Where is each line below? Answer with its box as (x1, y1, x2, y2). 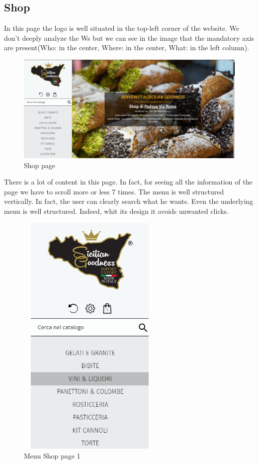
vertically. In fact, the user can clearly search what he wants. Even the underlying (4, 196, 254, 206)
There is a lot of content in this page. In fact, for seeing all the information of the (4, 177, 253, 187)
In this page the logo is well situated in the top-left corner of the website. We (4, 23, 239, 33)
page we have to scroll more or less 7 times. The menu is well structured (4, 186, 224, 196)
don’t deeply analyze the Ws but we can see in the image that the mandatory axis (4, 32, 255, 43)
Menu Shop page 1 (24, 450, 81, 461)
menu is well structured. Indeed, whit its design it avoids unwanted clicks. (4, 205, 229, 216)
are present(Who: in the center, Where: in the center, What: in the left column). (4, 42, 249, 53)
